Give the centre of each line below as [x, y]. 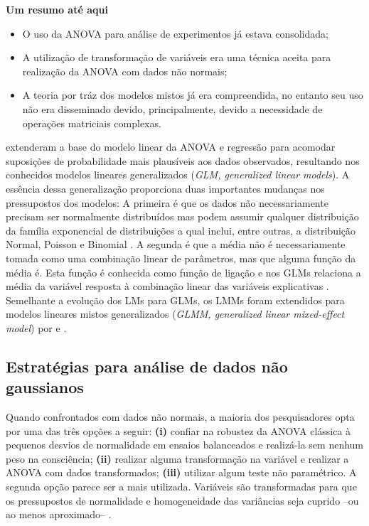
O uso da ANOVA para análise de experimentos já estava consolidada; [175, 33]
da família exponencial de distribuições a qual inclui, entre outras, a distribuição [181, 230]
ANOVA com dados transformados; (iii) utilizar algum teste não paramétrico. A [181, 472]
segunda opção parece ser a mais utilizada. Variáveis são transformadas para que [181, 487]
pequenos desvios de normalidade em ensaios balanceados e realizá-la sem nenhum [185, 445]
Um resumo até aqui [57, 9]
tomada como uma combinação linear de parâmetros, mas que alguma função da [181, 258]
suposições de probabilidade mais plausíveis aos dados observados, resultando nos [183, 160]
